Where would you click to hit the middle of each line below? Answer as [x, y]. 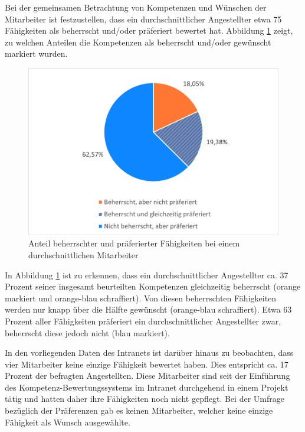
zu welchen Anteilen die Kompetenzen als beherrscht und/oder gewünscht [138, 42]
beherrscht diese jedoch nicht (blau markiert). [87, 332]
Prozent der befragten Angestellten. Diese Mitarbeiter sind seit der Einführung [147, 376]
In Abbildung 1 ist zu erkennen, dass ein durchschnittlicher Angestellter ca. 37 [147, 275]
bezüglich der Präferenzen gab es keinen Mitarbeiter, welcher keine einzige [139, 410]
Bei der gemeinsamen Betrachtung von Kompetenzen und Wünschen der [136, 7]
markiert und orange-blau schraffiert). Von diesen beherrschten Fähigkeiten [141, 298]
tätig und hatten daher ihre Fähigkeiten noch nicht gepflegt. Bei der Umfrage [145, 399]
